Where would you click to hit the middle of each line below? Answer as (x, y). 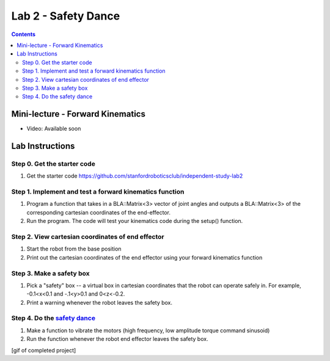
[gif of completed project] (44, 350)
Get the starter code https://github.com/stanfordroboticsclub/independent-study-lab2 (135, 176)
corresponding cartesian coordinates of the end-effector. (99, 212)
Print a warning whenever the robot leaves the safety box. (100, 302)
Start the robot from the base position (74, 249)
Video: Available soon (54, 129)
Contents (24, 34)
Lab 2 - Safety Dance (66, 16)
